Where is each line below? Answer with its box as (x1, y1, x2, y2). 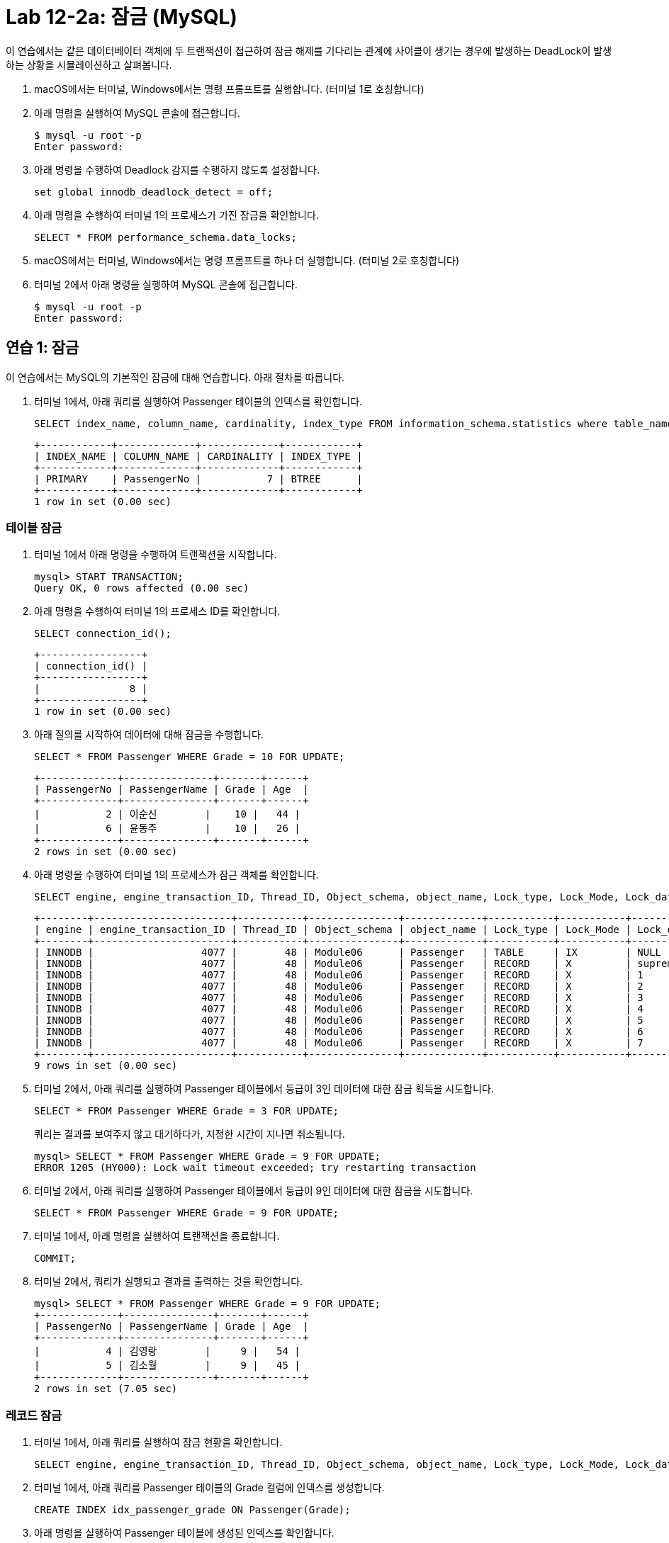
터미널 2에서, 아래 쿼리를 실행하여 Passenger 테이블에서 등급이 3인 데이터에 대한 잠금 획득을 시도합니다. (34, 1083, 494, 1095)
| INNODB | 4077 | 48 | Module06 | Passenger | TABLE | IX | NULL (34, 946, 662, 959)
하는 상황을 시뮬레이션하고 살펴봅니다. (6, 58, 172, 71)
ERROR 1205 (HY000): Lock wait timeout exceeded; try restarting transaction (34, 1162, 476, 1174)
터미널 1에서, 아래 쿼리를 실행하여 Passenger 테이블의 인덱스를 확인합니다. (34, 395, 363, 407)
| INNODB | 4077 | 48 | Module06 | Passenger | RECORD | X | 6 (34, 1026, 643, 1038)
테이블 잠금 (6, 520, 62, 535)
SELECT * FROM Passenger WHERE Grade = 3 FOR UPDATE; (34, 1105, 339, 1117)
